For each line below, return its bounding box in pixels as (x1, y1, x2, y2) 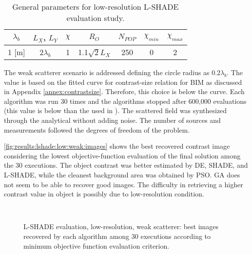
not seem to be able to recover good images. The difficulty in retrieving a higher (4, 179, 243, 189)
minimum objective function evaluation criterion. (23, 240, 170, 251)
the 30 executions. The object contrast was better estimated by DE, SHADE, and (4, 160, 248, 170)
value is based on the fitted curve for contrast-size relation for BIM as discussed (4, 77, 242, 87)
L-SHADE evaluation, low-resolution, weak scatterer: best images (23, 221, 218, 232)
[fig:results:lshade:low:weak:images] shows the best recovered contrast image (4, 141, 230, 151)
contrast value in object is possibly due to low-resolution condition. (4, 189, 204, 199)
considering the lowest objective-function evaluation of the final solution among (4, 150, 241, 160)
